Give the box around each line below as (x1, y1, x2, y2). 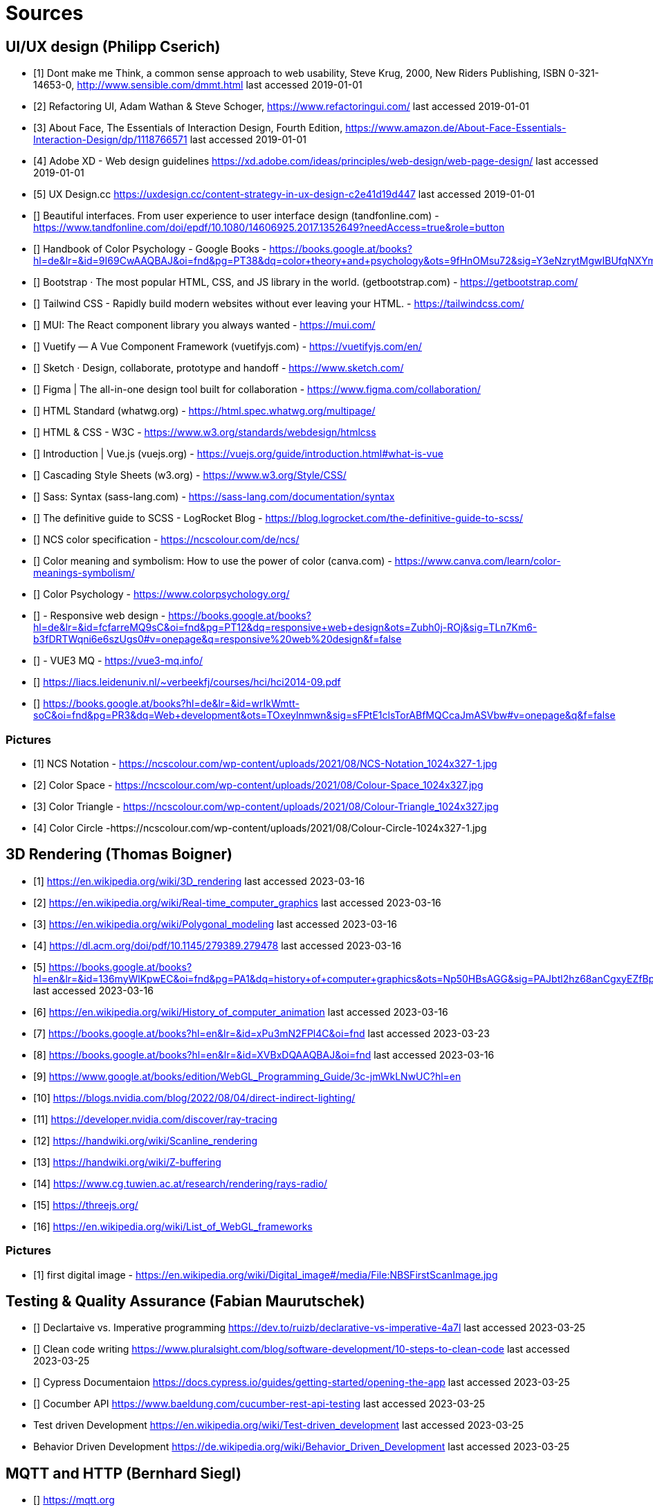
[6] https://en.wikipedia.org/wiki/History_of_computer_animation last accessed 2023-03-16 (33, 1005, 448, 1018)
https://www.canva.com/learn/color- (394, 555, 561, 567)
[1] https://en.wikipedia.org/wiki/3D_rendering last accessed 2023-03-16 (33, 875, 365, 887)
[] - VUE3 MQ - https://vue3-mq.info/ (33, 655, 203, 667)
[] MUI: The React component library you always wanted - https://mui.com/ (33, 319, 376, 331)
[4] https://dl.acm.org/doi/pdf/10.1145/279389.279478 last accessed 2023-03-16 (33, 939, 402, 951)
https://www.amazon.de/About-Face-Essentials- (345, 122, 567, 134)
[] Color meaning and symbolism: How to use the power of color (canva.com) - (33, 555, 392, 567)
